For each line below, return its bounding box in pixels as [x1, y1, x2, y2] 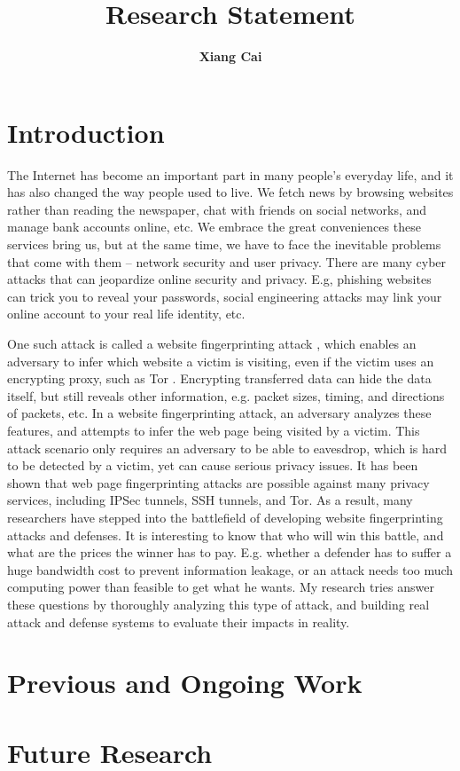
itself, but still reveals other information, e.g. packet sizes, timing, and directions [7, 386, 445, 405]
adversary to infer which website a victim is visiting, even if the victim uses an [7, 351, 434, 370]
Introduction [7, 114, 165, 150]
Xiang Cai [199, 47, 262, 66]
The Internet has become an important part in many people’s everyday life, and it [7, 165, 454, 184]
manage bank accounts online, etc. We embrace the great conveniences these [7, 217, 421, 236]
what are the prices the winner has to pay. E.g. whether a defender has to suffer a [7, 543, 452, 562]
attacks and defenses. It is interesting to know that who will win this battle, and [7, 525, 444, 544]
